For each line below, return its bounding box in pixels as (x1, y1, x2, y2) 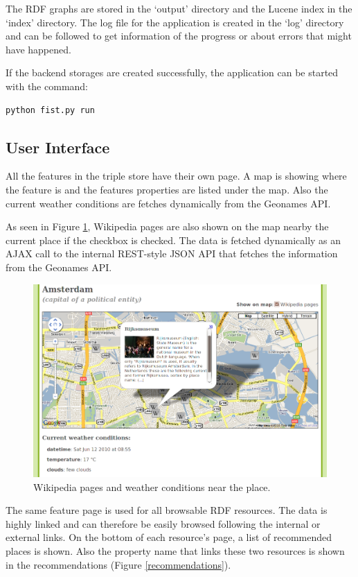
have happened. (6, 42, 71, 56)
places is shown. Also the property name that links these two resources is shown (6, 543, 345, 558)
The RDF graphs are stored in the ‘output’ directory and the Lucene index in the (6, 1, 352, 15)
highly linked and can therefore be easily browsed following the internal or (6, 516, 321, 531)
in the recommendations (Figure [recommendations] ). (6, 557, 231, 571)
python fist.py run (6, 105, 95, 115)
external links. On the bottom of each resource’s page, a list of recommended (6, 530, 332, 544)
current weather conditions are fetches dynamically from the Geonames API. (6, 196, 331, 210)
